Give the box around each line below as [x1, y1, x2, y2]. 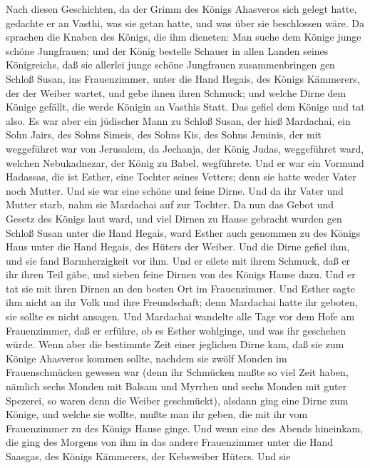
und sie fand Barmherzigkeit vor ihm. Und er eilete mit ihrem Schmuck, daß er [6, 253, 351, 268]
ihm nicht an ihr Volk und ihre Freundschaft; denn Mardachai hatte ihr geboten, [6, 295, 358, 310]
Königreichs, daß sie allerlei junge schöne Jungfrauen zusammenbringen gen [6, 57, 335, 72]
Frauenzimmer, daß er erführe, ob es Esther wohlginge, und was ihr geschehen [6, 322, 346, 337]
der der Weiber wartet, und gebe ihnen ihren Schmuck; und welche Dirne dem [6, 85, 346, 100]
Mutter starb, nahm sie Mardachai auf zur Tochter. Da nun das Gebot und [6, 197, 334, 212]
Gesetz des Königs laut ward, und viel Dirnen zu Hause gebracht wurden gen [6, 210, 342, 225]
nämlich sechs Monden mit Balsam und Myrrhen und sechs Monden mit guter [6, 379, 347, 394]
